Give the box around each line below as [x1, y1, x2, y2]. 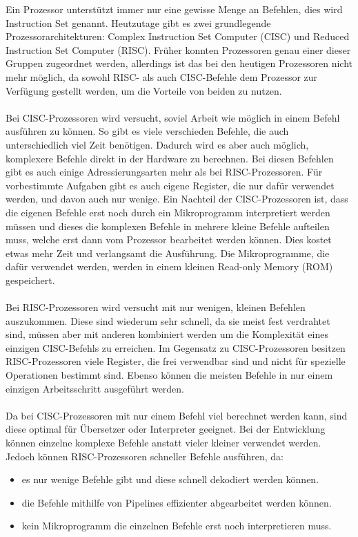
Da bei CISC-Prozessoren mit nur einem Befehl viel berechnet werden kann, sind [6, 408, 348, 422]
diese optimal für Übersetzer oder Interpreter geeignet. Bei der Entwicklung [6, 422, 326, 436]
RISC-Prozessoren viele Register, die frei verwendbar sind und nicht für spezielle [6, 354, 346, 368]
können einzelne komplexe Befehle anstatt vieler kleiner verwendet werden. [6, 435, 321, 449]
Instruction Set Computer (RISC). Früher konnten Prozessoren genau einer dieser [6, 42, 351, 57]
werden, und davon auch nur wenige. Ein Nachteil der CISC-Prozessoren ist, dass [6, 191, 348, 206]
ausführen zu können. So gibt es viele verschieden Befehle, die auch [6, 124, 289, 138]
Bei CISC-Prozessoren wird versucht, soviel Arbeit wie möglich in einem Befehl [6, 110, 340, 124]
